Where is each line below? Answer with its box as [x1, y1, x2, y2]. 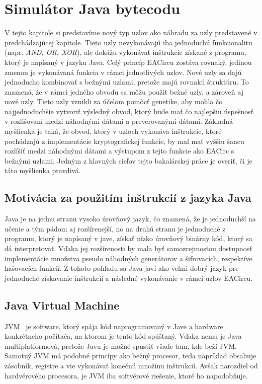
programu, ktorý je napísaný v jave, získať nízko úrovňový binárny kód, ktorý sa [5, 233, 252, 244]
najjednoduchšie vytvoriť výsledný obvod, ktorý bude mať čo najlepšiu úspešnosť [5, 106, 254, 116]
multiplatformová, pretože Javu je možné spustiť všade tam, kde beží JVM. [5, 340, 237, 351]
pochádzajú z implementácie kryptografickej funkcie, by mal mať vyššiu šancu [5, 135, 244, 146]
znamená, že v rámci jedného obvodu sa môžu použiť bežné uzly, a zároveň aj [5, 86, 243, 97]
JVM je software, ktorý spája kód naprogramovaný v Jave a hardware [5, 321, 223, 331]
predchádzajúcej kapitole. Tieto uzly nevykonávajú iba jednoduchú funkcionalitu [5, 37, 252, 47]
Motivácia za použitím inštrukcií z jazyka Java [5, 190, 251, 205]
